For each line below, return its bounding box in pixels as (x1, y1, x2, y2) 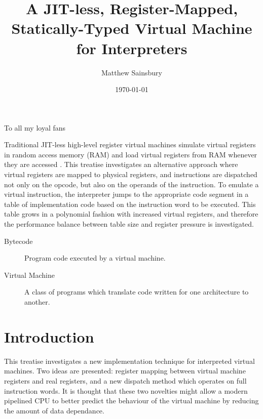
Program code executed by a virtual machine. (24, 253, 166, 263)
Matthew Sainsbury (101, 67, 162, 77)
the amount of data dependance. (4, 405, 104, 415)
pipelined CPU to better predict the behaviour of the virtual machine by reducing (4, 395, 259, 406)
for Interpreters (76, 37, 187, 58)
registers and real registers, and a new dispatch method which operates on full (4, 375, 247, 386)
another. (24, 297, 50, 307)
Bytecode (4, 235, 33, 246)
